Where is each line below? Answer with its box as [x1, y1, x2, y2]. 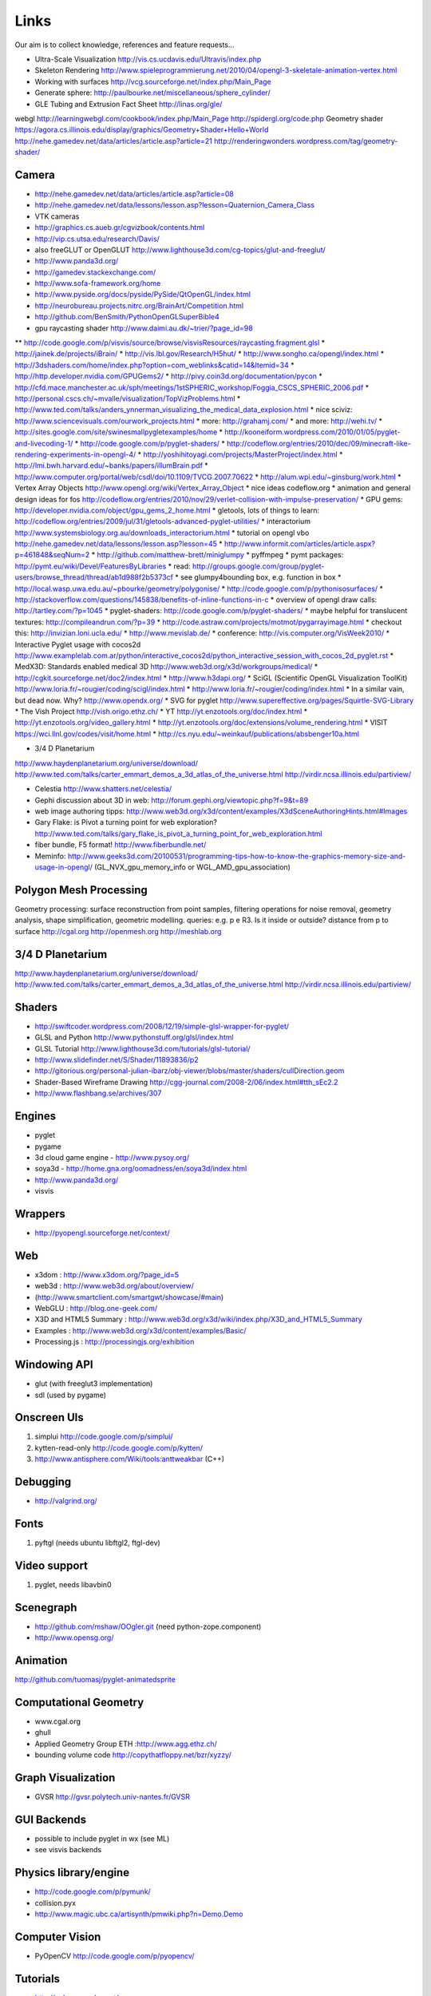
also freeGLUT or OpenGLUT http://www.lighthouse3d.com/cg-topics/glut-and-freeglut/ [34, 244, 326, 255]
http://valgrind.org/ [34, 1496, 97, 1506]
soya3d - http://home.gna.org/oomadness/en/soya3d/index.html [34, 1164, 247, 1174]
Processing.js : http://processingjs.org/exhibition [34, 1337, 195, 1347]
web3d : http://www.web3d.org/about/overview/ [34, 1281, 195, 1291]
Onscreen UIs [14, 1411, 84, 1424]
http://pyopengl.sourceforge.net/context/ [34, 1228, 171, 1238]
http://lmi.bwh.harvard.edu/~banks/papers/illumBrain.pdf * [14, 461, 209, 470]
